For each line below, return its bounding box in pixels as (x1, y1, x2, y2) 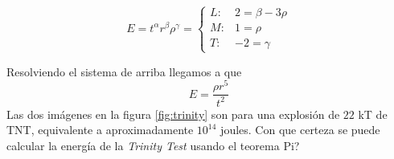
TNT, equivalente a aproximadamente (6, 121, 194, 138)
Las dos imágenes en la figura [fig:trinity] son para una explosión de (6, 105, 340, 122)
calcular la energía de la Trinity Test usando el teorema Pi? (6, 137, 300, 153)
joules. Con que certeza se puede (220, 121, 380, 138)
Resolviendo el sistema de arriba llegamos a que (6, 63, 242, 79)
